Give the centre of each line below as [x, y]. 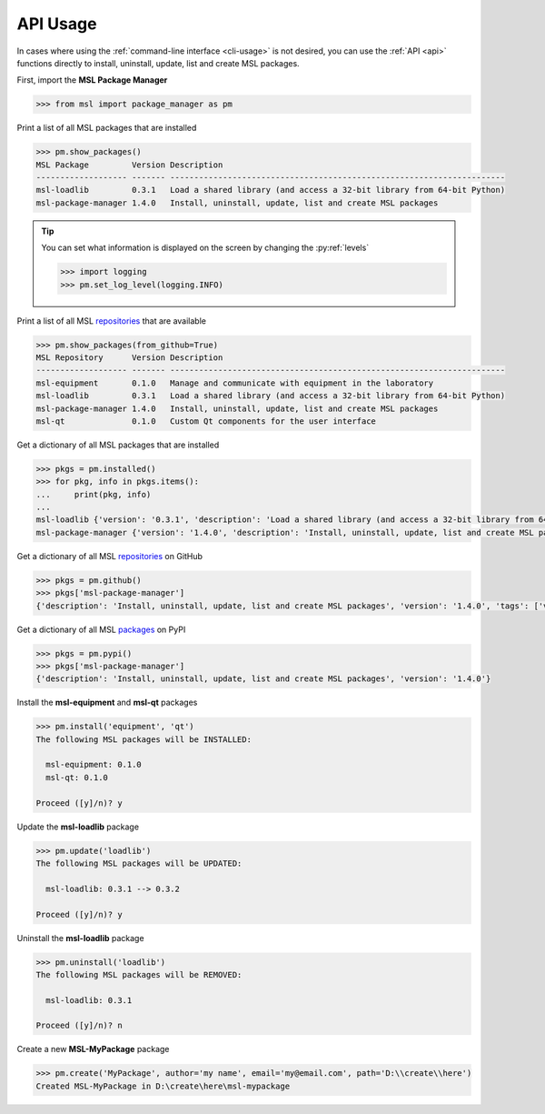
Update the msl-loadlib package [78, 827]
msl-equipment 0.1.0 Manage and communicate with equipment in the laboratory [235, 383]
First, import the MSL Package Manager [92, 80]
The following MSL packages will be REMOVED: [139, 974]
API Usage [57, 24]
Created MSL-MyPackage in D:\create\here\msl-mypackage [163, 1086]
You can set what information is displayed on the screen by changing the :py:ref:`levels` [205, 248]
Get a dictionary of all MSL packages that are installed [118, 445]
